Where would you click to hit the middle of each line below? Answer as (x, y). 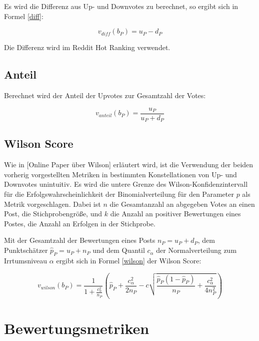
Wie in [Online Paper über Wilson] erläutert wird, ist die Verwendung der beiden (129, 164)
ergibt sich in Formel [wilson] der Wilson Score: (129, 260)
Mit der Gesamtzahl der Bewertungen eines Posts (80, 240)
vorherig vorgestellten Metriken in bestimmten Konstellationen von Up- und (120, 174)
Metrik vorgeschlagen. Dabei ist (52, 204)
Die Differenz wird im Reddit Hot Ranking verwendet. (87, 47)
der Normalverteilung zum (196, 250)
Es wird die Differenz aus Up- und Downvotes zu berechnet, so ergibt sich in (121, 6)
